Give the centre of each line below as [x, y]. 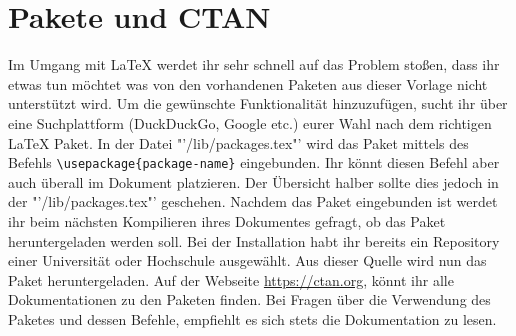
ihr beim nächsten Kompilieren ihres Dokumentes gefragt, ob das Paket [227, 220]
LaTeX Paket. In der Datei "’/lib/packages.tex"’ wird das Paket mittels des [238, 142]
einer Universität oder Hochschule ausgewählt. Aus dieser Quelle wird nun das [247, 260]
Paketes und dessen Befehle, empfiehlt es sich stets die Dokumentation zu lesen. [252, 318]
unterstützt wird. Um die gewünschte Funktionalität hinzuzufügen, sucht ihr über [258, 103]
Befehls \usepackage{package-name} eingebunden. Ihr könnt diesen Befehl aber [254, 162]
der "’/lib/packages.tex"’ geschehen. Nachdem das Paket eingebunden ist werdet [253, 201]
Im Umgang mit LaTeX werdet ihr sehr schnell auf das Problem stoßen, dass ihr [254, 64]
